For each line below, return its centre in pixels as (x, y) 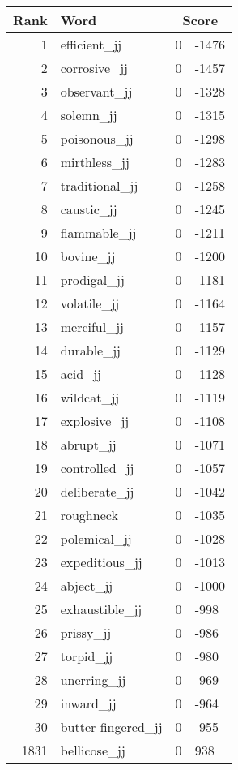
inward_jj (88, 703)
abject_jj (87, 585)
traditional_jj (99, 185)
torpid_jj (87, 656)
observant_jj (96, 91)
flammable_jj (98, 232)
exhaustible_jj (101, 609)
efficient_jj (91, 44)
